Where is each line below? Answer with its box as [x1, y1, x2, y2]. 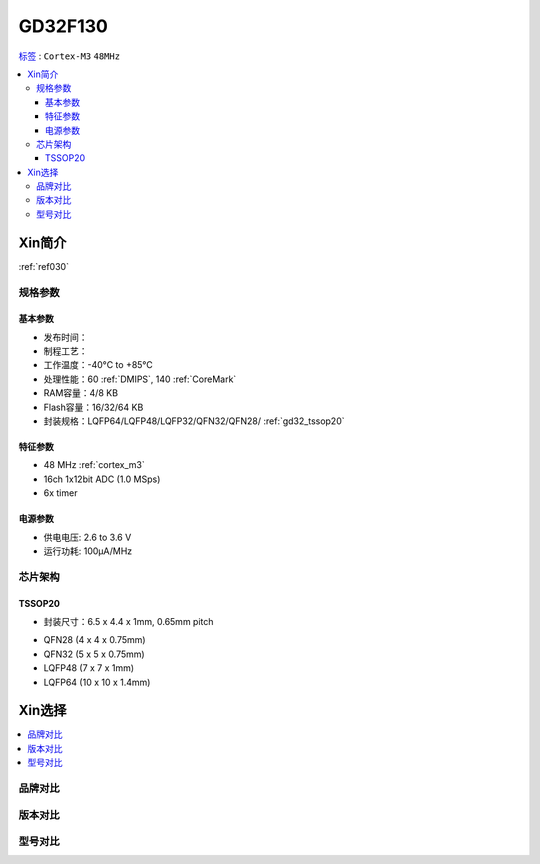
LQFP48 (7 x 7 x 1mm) [43, 662, 135, 674]
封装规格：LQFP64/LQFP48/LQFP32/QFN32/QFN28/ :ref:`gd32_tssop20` [43, 415, 345, 427]
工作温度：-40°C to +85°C [43, 359, 154, 371]
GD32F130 [18, 15, 109, 37]
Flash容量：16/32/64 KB [43, 401, 144, 413]
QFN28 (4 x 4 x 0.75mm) [43, 634, 146, 646]
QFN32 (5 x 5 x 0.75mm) [43, 648, 145, 660]
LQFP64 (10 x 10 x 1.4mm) [43, 676, 151, 688]
